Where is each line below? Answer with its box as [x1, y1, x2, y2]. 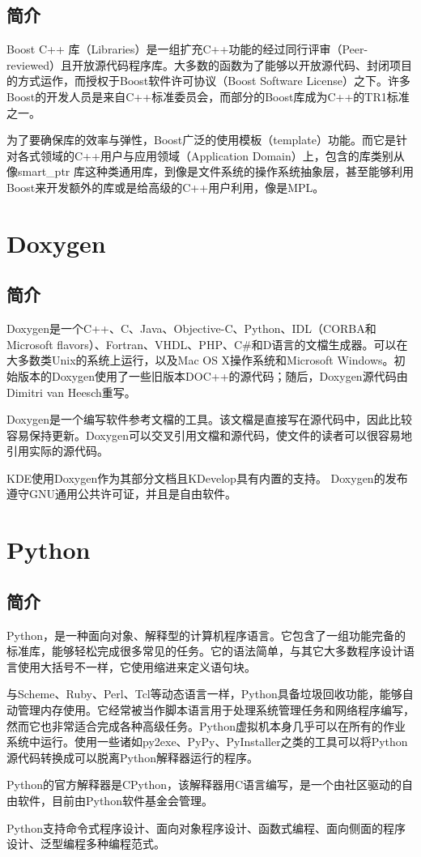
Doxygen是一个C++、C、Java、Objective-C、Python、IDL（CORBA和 [6, 320, 376, 337]
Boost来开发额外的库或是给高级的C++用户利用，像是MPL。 [6, 178, 325, 195]
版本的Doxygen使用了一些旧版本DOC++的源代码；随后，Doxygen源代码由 [17, 367, 408, 384]
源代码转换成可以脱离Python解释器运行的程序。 [6, 748, 258, 765]
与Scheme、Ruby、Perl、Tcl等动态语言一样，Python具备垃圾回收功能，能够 [6, 685, 402, 702]
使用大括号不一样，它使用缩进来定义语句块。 [17, 658, 256, 675]
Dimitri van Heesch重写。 [6, 383, 136, 400]
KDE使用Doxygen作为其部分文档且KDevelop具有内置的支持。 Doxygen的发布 [6, 469, 408, 486]
